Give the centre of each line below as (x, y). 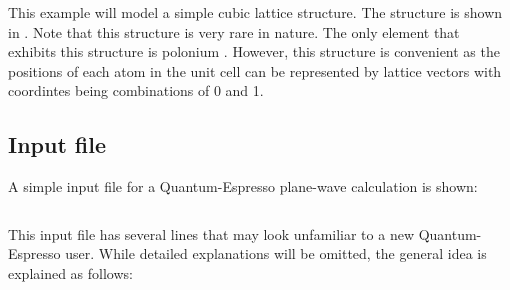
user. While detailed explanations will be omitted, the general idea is (276, 253)
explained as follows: (70, 272)
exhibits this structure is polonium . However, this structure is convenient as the (254, 51)
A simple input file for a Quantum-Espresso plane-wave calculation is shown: (243, 186)
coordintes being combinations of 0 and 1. (136, 90)
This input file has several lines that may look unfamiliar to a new (211, 233)
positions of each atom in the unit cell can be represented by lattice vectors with (255, 70)
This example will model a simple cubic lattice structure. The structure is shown (255, 12)
